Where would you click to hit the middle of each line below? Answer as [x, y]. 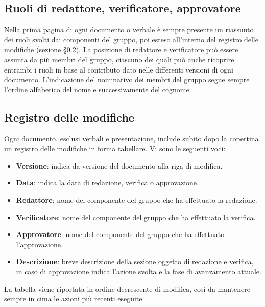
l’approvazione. [39, 244]
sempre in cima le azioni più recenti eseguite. [74, 299]
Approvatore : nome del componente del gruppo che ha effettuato [120, 234]
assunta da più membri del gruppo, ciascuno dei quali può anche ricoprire [119, 59]
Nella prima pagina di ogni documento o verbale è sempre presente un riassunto [129, 29]
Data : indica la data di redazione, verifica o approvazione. [107, 183]
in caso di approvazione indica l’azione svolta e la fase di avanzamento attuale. [139, 271]
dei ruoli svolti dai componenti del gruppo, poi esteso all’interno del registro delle [131, 39]
